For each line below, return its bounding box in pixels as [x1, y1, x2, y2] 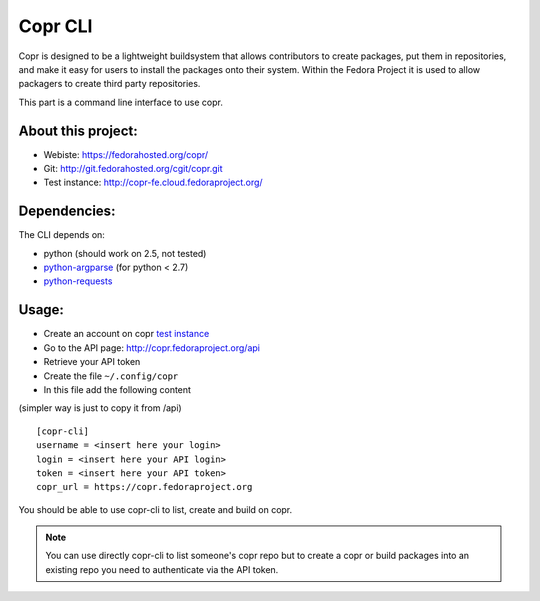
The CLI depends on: [18, 229, 105, 241]
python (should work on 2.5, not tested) [43, 247, 207, 259]
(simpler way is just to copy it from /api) [18, 402, 182, 414]
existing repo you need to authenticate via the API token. [45, 563, 279, 575]
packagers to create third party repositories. [18, 78, 201, 90]
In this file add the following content [43, 383, 192, 395]
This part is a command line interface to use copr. [18, 96, 224, 108]
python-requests [43, 275, 113, 287]
